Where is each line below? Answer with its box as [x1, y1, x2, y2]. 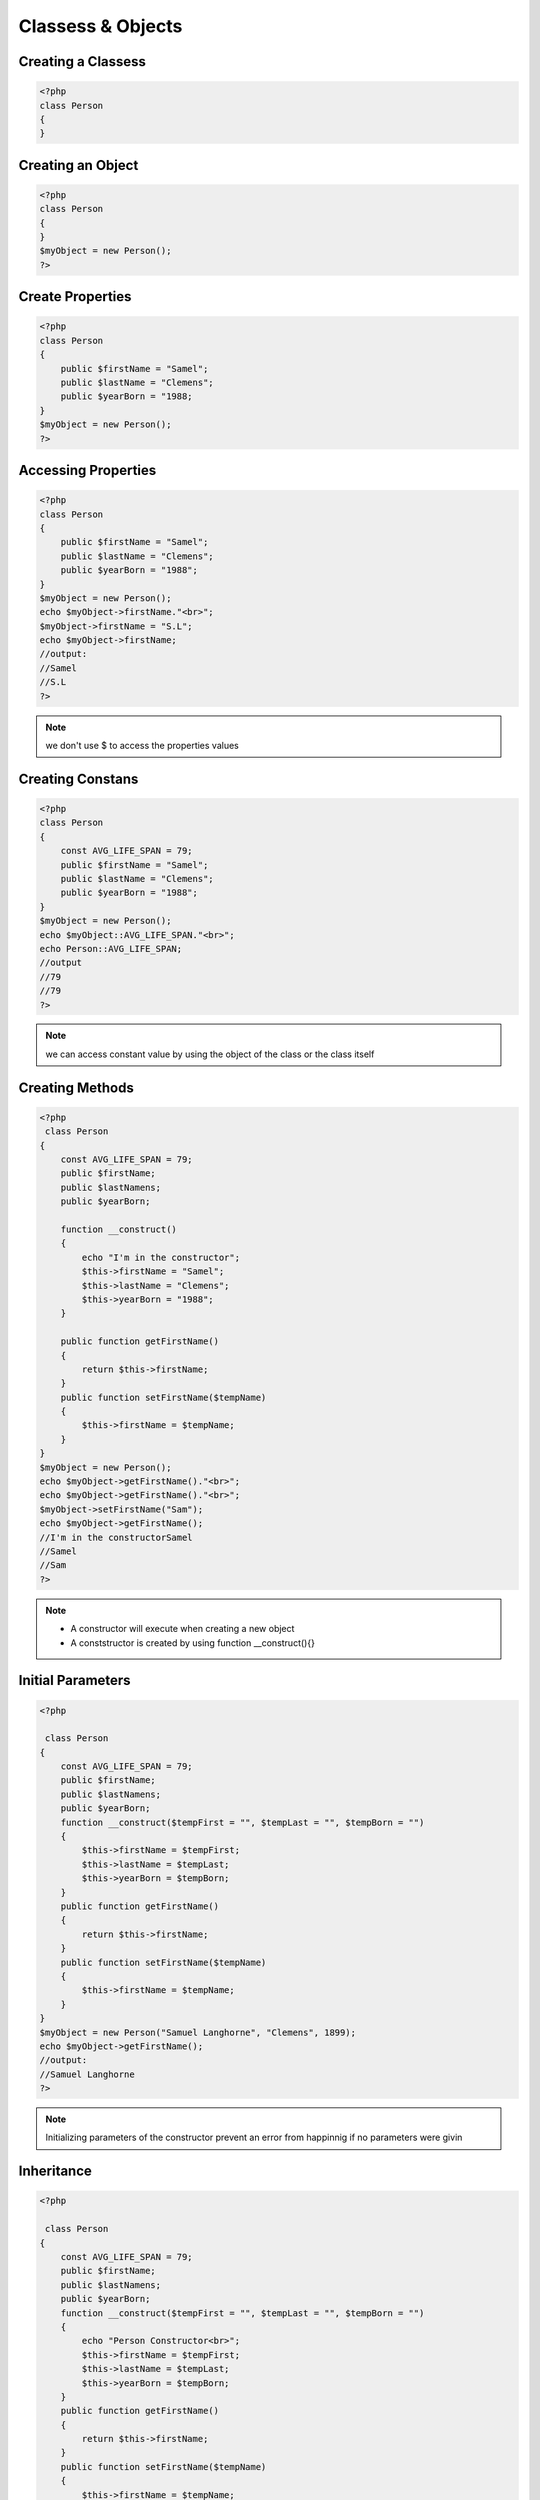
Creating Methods [18, 1079, 134, 1096]
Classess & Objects [18, 15, 183, 37]
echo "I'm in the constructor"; [81, 1251, 240, 1263]
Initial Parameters [18, 1672, 131, 1689]
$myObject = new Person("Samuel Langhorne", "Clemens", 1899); [39, 2026, 357, 2038]
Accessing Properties [18, 462, 157, 479]
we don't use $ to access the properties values [45, 740, 239, 752]
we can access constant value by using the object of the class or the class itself [45, 1048, 375, 1060]
